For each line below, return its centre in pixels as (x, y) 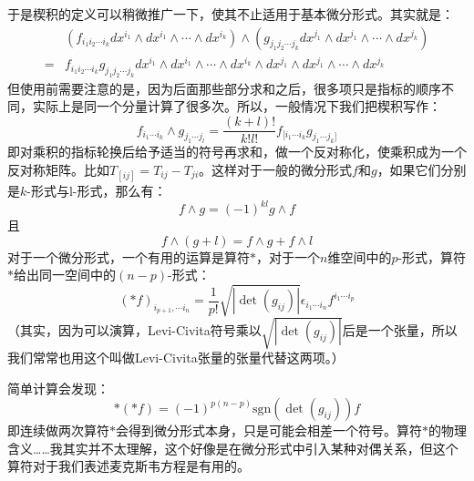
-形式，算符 (432, 256)
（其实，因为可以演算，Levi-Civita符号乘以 (134, 330)
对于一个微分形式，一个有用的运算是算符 (129, 256)
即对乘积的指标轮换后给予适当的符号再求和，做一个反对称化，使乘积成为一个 (237, 152)
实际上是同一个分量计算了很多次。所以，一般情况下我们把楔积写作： (237, 106)
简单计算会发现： (58, 388)
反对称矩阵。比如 (58, 169)
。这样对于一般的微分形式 (276, 169)
